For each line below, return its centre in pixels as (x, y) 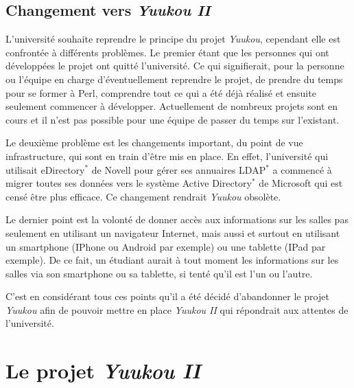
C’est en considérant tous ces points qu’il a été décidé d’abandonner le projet (167, 296)
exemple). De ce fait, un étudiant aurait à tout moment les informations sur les (172, 260)
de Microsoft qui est (301, 183)
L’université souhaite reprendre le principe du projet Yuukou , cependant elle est (173, 39)
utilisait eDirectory (45, 169)
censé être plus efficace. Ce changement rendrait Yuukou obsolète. (143, 196)
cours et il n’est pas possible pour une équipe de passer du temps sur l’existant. (173, 119)
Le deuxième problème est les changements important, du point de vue (154, 142)
